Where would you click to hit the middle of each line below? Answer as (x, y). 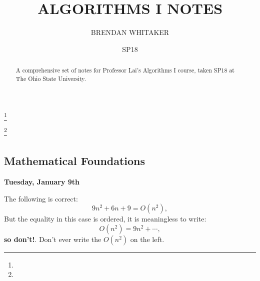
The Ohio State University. (51, 78)
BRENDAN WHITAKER (130, 32)
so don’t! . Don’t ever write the (53, 239)
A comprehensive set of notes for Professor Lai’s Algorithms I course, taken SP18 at (125, 70)
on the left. (147, 239)
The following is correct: (41, 198)
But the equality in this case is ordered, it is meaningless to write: (105, 219)
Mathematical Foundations (75, 161)
